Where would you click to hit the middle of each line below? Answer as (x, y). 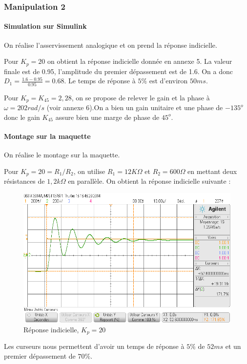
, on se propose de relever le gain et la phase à (141, 97)
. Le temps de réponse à (100, 81)
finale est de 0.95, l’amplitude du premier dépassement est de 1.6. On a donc (118, 71)
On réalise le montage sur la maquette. (62, 155)
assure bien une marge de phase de (107, 117)
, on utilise (89, 171)
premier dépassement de (40, 355)
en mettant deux (212, 171)
